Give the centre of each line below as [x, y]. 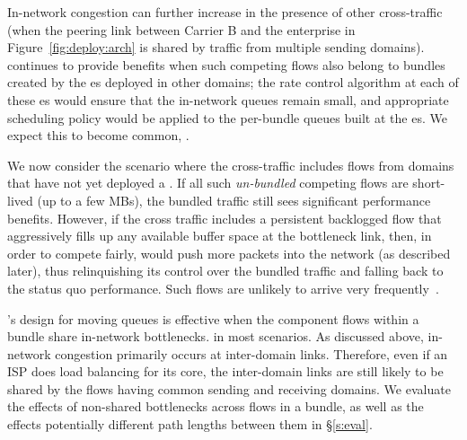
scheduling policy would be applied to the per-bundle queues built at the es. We [227, 117]
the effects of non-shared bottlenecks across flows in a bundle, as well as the [216, 406]
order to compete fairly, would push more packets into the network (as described [229, 253]
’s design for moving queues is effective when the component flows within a [213, 318]
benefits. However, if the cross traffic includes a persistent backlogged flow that [225, 218]
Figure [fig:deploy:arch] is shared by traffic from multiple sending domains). [216, 47]
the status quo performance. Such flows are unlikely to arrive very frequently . [223, 288]
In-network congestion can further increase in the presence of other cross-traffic [225, 12]
